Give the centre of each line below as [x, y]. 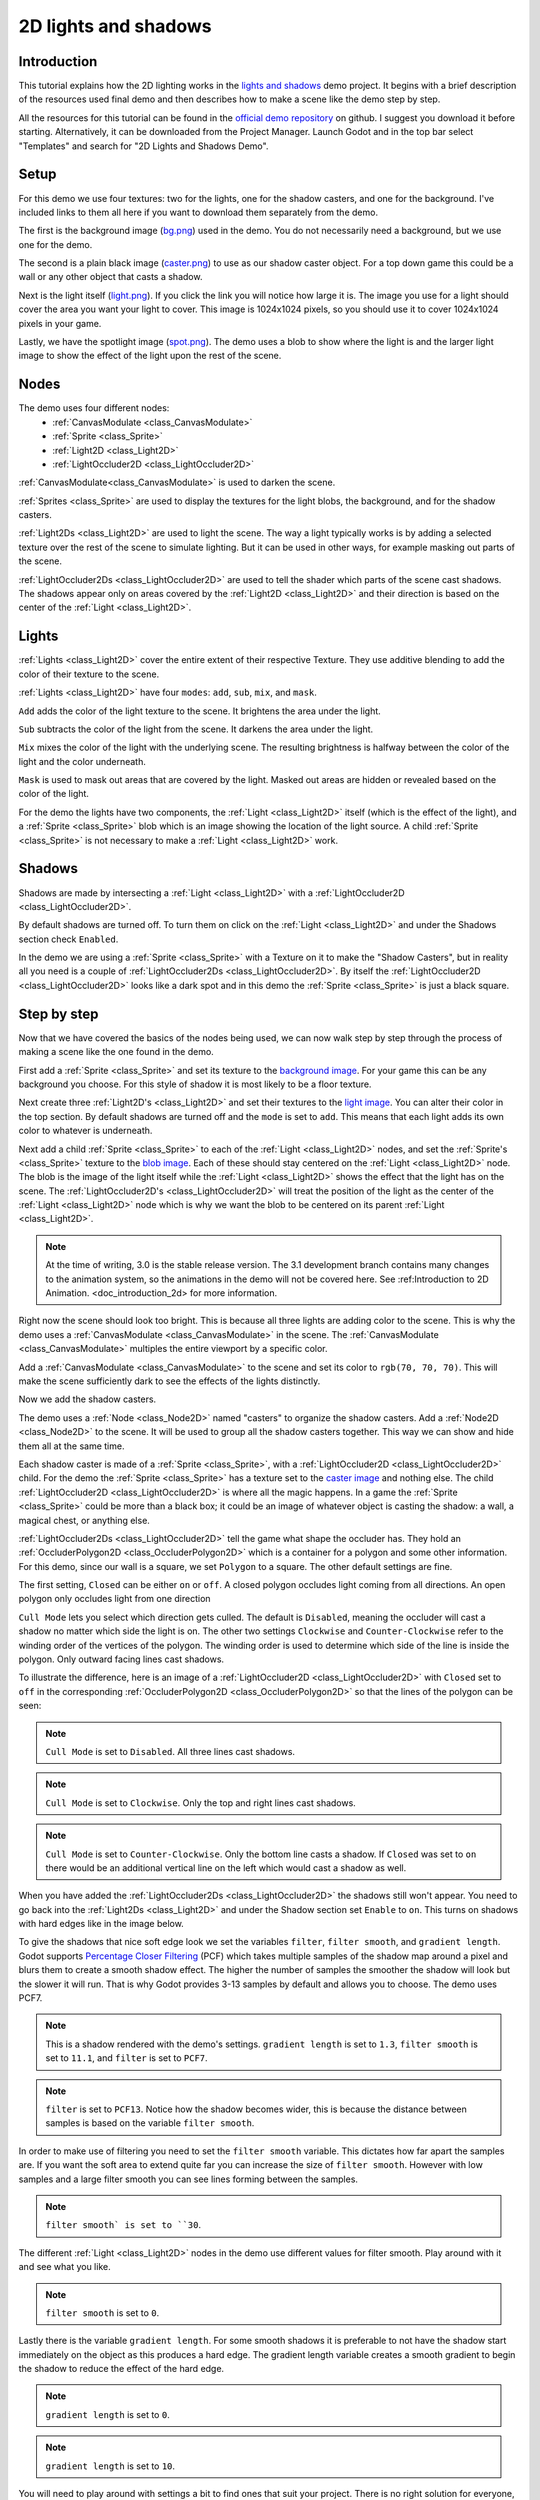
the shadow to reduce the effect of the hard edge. [121, 2369]
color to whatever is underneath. [85, 1131]
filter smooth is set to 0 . [102, 2312]
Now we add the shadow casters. [87, 1399]
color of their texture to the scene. [89, 674]
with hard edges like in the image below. [101, 1924]
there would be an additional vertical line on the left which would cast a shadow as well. [226, 1867]
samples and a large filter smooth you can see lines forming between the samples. [188, 2179]
